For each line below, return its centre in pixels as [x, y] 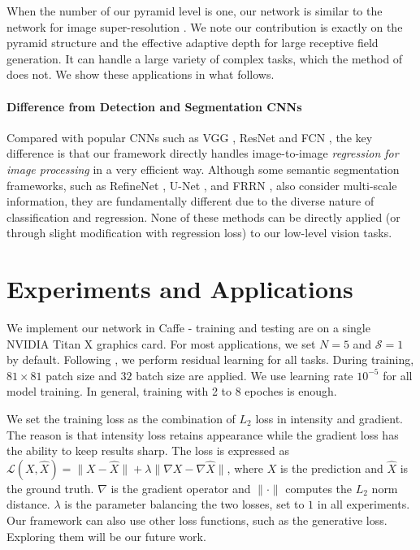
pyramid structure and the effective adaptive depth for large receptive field [193, 43]
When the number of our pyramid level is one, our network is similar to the [195, 11]
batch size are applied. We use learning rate [245, 375]
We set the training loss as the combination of [121, 419]
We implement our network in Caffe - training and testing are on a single [188, 328]
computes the [319, 488]
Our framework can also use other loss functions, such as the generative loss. [197, 520]
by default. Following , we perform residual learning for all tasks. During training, [210, 359]
